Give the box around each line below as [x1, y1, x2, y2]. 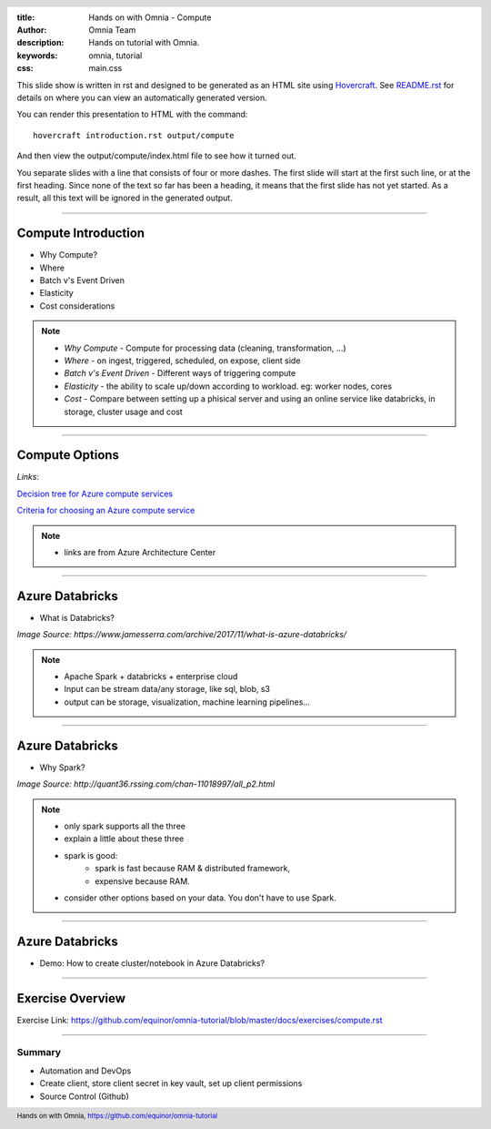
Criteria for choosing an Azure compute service [16, 505, 195, 516]
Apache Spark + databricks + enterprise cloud [64, 671, 238, 682]
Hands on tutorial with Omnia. [88, 37, 200, 48]
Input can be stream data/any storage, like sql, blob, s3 [64, 684, 270, 695]
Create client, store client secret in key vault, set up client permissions [39, 1078, 303, 1089]
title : [16, 12, 35, 23]
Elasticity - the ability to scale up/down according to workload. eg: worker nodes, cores [64, 381, 393, 392]
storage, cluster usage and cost [64, 406, 184, 417]
